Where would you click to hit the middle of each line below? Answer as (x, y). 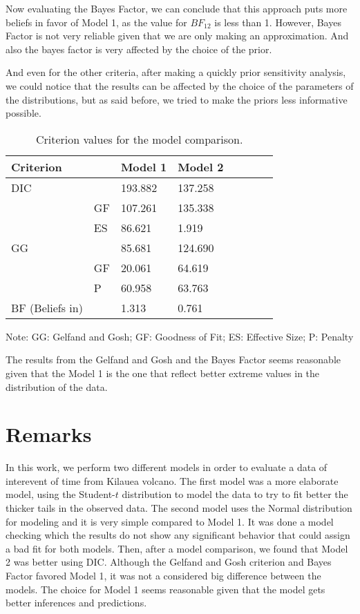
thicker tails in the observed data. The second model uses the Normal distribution (179, 508)
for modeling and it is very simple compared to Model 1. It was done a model (170, 521)
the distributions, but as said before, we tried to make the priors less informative (177, 99)
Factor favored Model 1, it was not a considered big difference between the (163, 575)
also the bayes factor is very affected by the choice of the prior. (139, 49)
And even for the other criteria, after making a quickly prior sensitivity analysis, (176, 72)
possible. (23, 113)
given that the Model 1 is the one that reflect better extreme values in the (163, 373)
